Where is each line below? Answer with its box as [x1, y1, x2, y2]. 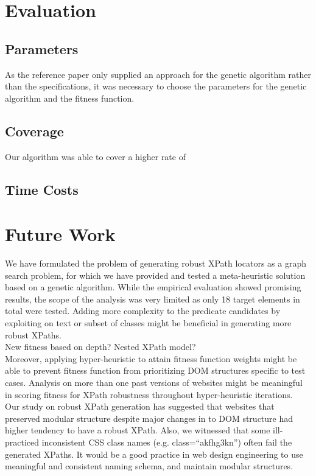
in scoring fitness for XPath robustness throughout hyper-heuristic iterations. [5, 388, 293, 401]
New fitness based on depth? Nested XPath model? [5, 340, 196, 353]
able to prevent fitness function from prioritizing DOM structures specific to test [5, 364, 306, 377]
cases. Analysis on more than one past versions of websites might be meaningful [5, 376, 303, 388]
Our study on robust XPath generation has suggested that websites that [5, 400, 275, 413]
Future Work [5, 222, 116, 247]
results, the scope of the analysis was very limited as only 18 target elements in [5, 292, 300, 305]
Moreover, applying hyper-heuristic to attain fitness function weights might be [5, 352, 297, 365]
